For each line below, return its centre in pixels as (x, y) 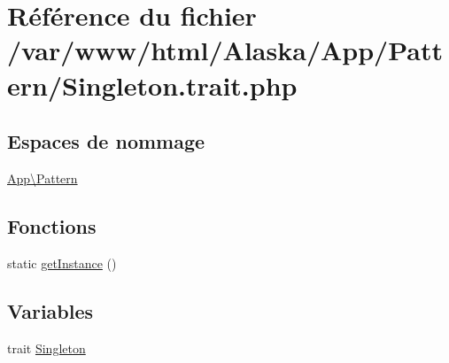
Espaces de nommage (106, 141)
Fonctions (52, 225)
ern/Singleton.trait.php (152, 85)
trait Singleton (46, 348)
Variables (50, 310)
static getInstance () (62, 263)
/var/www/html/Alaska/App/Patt (225, 50)
